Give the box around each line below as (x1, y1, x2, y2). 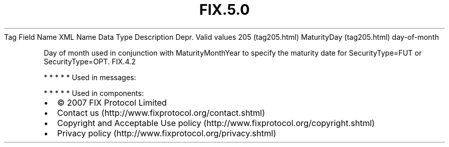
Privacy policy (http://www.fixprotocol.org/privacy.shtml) (57, 128, 276, 138)
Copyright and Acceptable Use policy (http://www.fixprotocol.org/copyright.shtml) (57, 117, 375, 128)
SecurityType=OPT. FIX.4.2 (44, 57, 136, 66)
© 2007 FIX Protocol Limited (57, 97, 167, 108)
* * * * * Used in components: (44, 88, 144, 97)
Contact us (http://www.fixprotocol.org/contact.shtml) (57, 107, 266, 118)
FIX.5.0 (199, 1, 250, 18)
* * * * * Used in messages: (44, 72, 136, 82)
